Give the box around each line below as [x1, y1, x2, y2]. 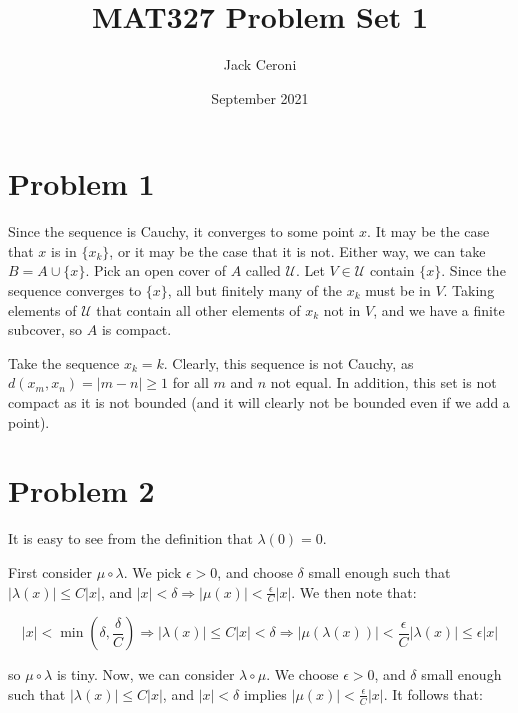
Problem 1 [8, 163, 155, 204]
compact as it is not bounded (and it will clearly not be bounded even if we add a [8, 392, 510, 412]
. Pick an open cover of [85, 260, 226, 281]
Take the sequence [8, 352, 120, 373]
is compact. [101, 319, 172, 340]
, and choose [217, 561, 293, 582]
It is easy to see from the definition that [8, 528, 253, 549]
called [245, 260, 281, 281]
